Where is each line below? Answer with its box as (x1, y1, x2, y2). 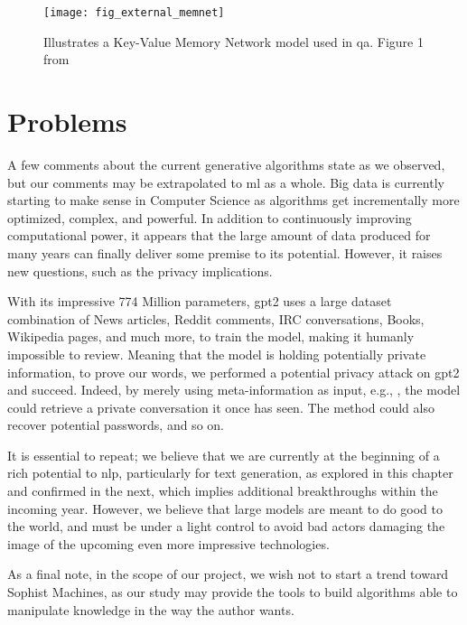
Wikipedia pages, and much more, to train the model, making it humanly (7, 327, 415, 346)
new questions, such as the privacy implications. (7, 261, 273, 280)
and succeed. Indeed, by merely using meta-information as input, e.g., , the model (7, 380, 461, 399)
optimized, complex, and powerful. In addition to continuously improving (7, 208, 412, 227)
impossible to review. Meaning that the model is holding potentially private (7, 344, 426, 363)
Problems (7, 103, 127, 140)
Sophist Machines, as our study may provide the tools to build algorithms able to (7, 583, 458, 602)
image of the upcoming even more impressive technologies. (7, 534, 330, 553)
